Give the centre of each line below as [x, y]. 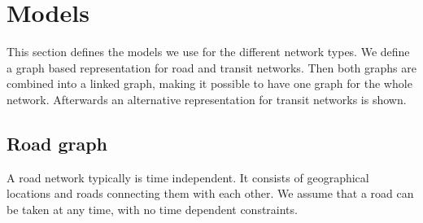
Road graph [57, 143]
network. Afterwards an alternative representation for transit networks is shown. [207, 99]
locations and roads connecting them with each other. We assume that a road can [210, 193]
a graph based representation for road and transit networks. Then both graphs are [211, 67]
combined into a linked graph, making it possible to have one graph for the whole [209, 83]
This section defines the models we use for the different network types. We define [208, 52]
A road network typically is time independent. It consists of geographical [188, 177]
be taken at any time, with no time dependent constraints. [152, 209]
